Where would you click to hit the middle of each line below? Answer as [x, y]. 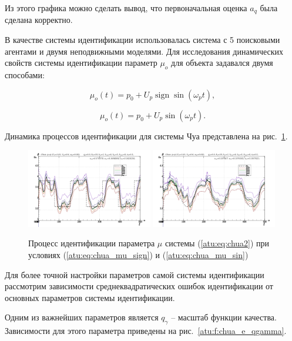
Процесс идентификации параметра [92, 243]
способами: [25, 75]
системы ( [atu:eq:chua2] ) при [217, 243]
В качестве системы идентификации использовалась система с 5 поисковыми [142, 40]
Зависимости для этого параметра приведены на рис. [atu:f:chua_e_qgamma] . [146, 331]
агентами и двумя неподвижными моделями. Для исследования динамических [144, 51]
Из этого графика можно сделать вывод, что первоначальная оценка [126, 8]
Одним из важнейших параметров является [82, 317]
